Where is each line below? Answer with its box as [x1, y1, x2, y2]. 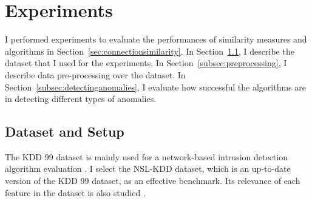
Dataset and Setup [5, 122, 124, 141]
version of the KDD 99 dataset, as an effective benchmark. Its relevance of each [5, 174, 300, 187]
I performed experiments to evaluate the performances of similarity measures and [5, 33, 307, 46]
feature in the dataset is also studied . [5, 186, 146, 199]
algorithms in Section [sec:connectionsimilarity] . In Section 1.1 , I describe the [5, 44, 294, 57]
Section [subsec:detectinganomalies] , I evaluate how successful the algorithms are [5, 80, 307, 93]
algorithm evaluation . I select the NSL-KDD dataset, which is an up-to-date [5, 162, 291, 175]
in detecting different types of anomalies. [5, 92, 157, 105]
